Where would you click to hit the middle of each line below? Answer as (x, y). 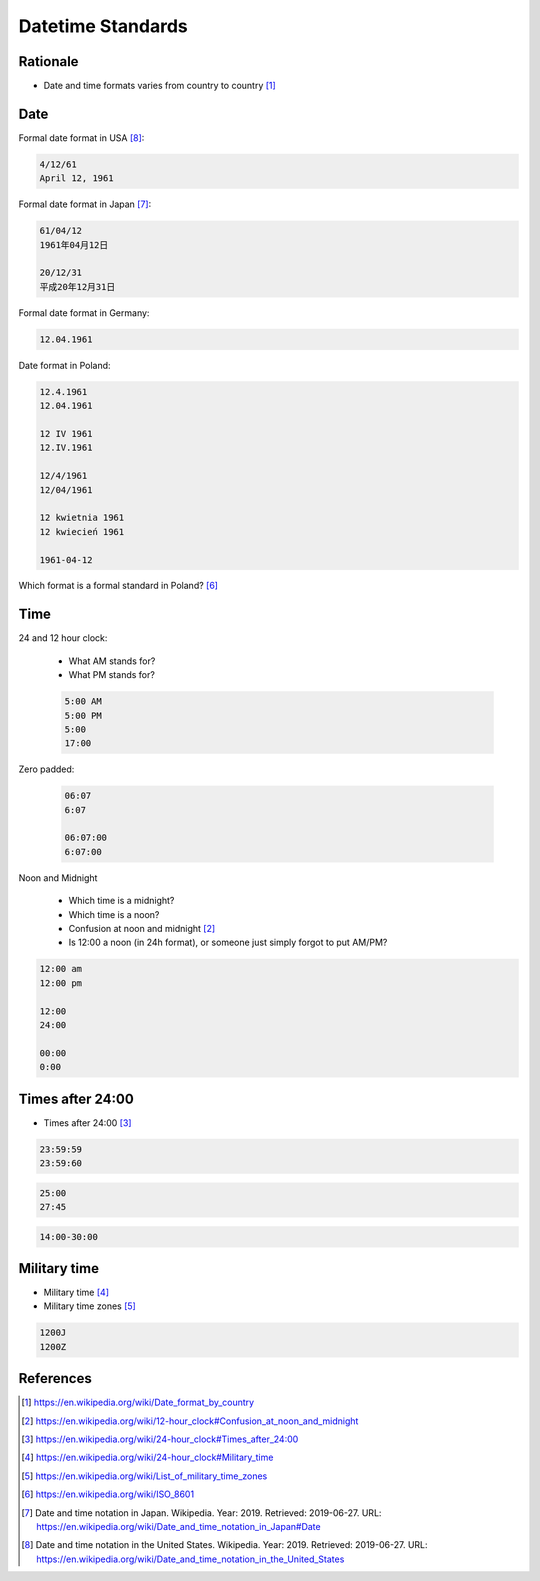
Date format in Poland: (64, 365)
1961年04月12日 (74, 244)
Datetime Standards (103, 26)
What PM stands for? (111, 675)
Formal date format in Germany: (84, 312)
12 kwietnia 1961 (82, 518)
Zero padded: (46, 769)
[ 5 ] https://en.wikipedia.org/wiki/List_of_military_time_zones (144, 1476)
